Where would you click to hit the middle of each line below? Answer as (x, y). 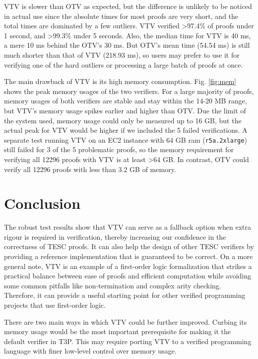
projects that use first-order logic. (55, 305)
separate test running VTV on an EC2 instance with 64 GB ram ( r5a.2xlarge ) (126, 139)
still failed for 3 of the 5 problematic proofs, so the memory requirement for (119, 149)
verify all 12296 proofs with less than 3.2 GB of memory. (90, 169)
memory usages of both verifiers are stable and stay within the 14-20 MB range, (126, 101)
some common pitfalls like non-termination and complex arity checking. (113, 285)
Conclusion (42, 203)
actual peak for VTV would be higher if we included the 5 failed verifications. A (126, 130)
